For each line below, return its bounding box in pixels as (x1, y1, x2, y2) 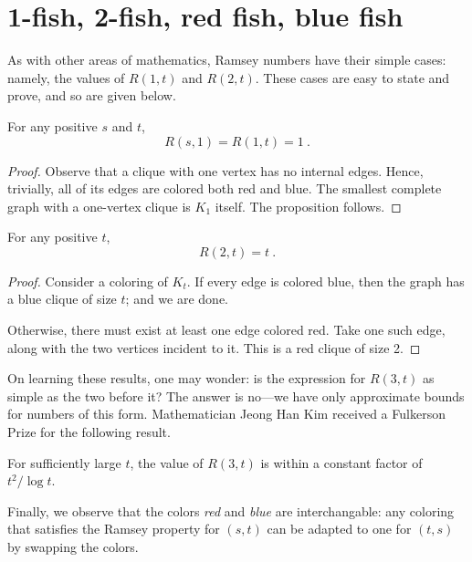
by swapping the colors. (7, 537, 139, 556)
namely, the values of (7, 68, 125, 87)
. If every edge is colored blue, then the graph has (186, 271, 465, 290)
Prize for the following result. (7, 422, 171, 442)
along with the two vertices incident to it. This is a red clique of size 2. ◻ (7, 338, 421, 357)
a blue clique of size (7, 289, 117, 308)
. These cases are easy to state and (255, 68, 450, 87)
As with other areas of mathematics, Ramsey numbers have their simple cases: (7, 50, 446, 69)
